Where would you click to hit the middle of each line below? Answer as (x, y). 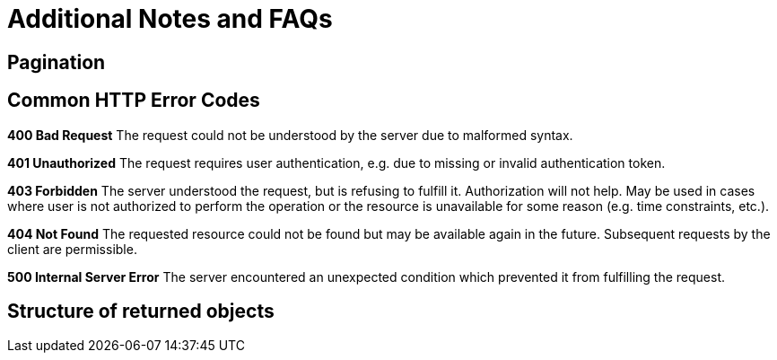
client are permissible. (72, 249)
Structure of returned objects (141, 312)
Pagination (57, 62)
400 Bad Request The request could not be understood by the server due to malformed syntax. (290, 135)
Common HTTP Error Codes (134, 101)
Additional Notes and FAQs (170, 19)
